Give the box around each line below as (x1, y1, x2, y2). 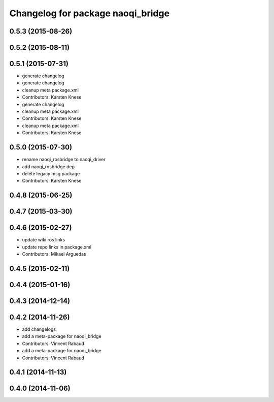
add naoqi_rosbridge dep (22, 163, 75, 170)
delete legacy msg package (22, 170, 80, 176)
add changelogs (22, 326, 56, 332)
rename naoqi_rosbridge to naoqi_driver (22, 157, 106, 163)
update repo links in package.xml (22, 244, 91, 250)
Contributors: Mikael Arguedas (22, 251, 86, 257)
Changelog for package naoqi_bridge (9, 8, 170, 19)
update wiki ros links (22, 237, 65, 243)
